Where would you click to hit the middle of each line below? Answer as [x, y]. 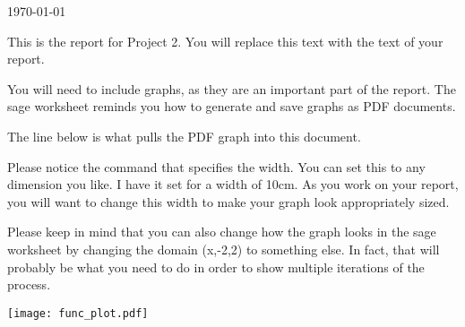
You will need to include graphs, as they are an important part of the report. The [232, 88]
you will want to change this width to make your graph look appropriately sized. [228, 201]
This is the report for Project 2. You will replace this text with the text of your [225, 41]
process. [29, 284]
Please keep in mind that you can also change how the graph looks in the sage [222, 232]
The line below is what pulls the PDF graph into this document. [184, 136]
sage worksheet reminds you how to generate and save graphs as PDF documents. [232, 106]
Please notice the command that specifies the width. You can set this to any [216, 166]
